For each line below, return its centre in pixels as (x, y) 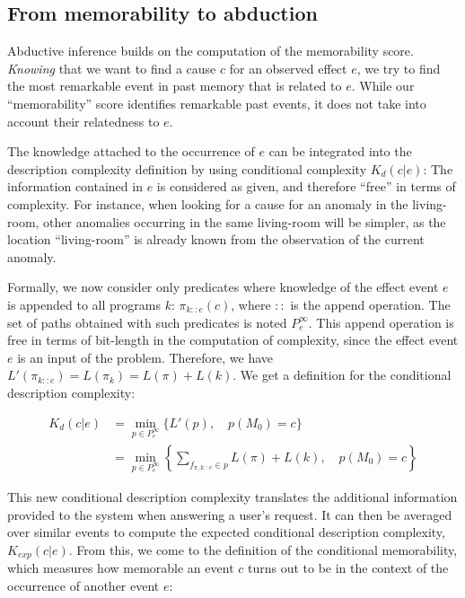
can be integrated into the (340, 151)
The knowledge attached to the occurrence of (131, 151)
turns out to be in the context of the (348, 568)
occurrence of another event (83, 585)
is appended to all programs (84, 304)
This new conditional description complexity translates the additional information (232, 496)
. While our (383, 86)
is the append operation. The (370, 304)
